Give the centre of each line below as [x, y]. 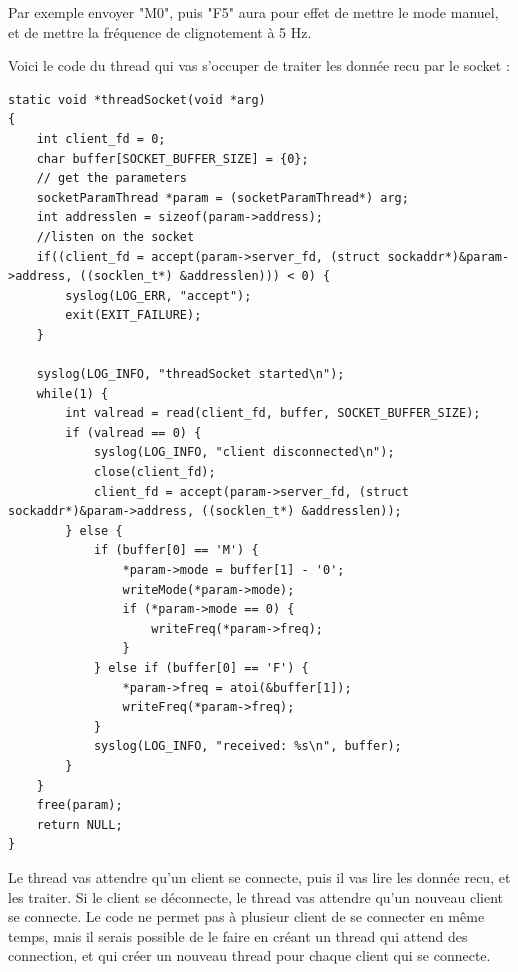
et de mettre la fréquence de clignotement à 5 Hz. [160, 31]
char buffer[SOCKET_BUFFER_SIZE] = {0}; [172, 158]
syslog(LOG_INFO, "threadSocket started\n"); [190, 374]
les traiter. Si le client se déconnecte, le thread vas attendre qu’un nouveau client [256, 896]
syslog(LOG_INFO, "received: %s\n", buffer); [247, 746]
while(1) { [72, 393]
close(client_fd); [154, 472]
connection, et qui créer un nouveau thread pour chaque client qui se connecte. [249, 955]
